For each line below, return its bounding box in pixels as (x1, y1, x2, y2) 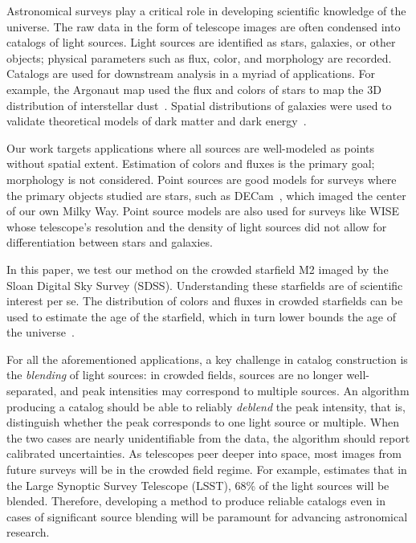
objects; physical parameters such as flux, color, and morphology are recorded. (6, 49, 392, 66)
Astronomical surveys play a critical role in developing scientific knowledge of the (6, 2, 406, 18)
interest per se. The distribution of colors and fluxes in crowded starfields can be (6, 292, 403, 309)
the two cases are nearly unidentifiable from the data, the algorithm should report (6, 429, 410, 446)
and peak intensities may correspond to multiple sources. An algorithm (60, 382, 410, 399)
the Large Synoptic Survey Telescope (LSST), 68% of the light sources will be (6, 476, 389, 493)
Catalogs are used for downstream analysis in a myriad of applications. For (6, 65, 375, 82)
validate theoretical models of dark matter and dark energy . (6, 112, 307, 129)
